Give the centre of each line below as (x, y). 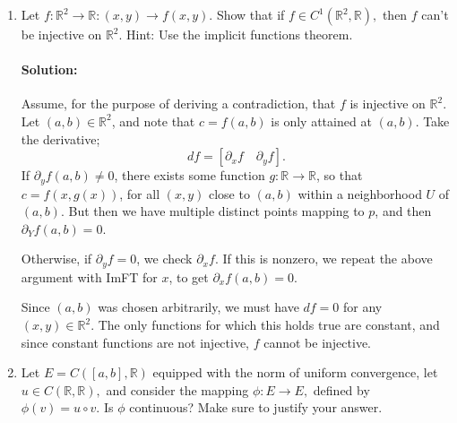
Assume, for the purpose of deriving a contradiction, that (178, 104)
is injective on (388, 104)
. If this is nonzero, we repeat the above (323, 259)
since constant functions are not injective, (135, 342)
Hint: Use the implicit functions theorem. (240, 34)
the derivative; (60, 138)
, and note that (153, 121)
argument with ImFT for (89, 276)
